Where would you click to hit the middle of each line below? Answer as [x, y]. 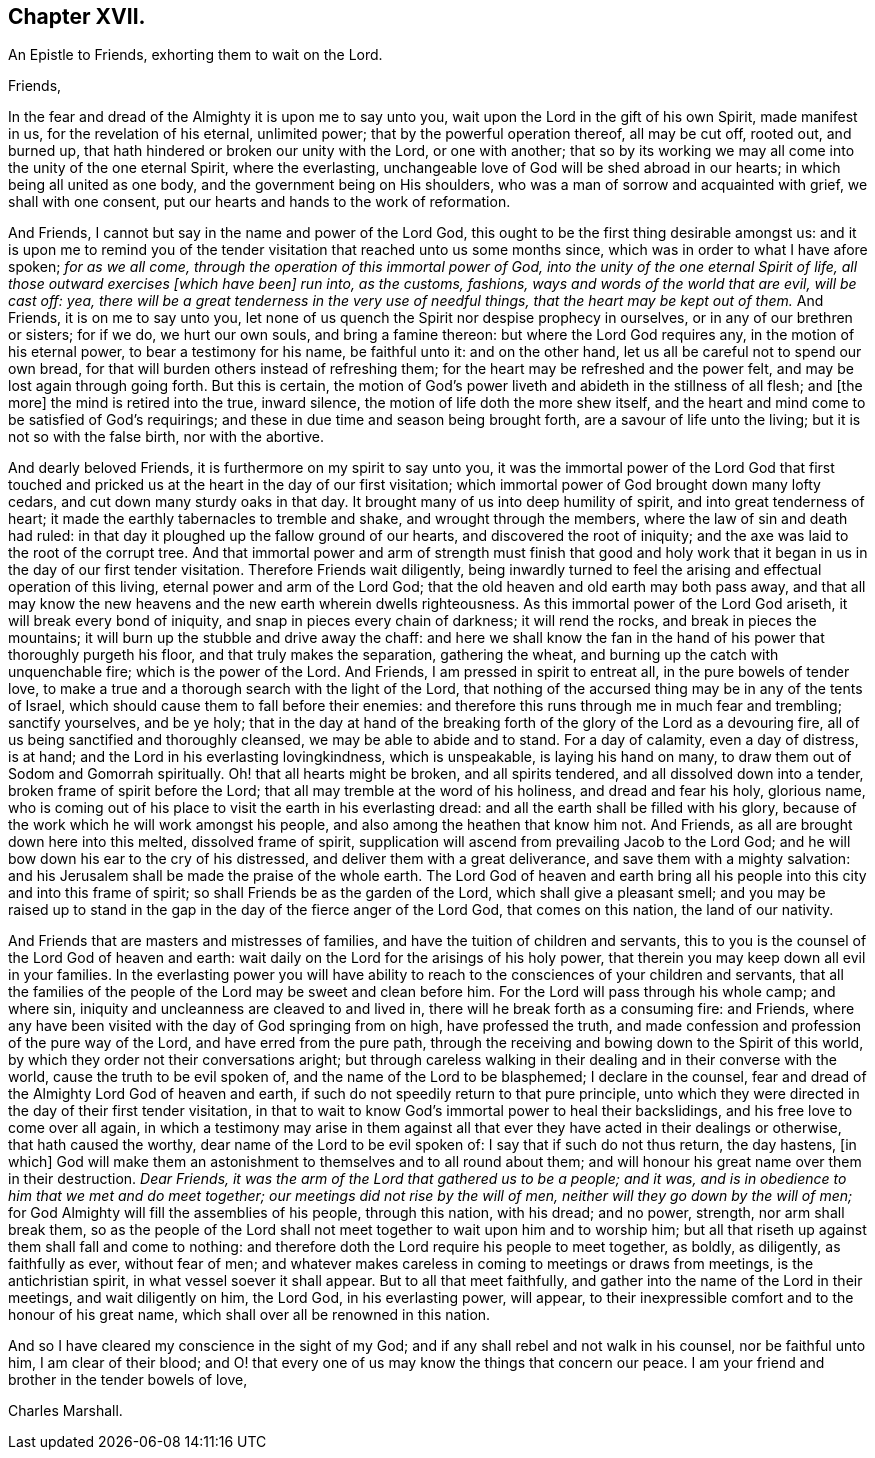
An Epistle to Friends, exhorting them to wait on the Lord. [195, 55]
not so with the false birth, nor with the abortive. [166, 437]
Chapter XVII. [77, 16]
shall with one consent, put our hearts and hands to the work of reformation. [259, 202]
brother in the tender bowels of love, [128, 1380]
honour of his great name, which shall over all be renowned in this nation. [249, 1315]
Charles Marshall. [65, 1411]
